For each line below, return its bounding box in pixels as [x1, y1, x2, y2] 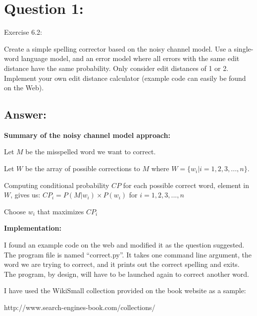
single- [234, 43, 254, 54]
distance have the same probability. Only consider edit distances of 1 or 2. [4, 63, 229, 73]
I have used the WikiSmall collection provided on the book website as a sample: [4, 285, 246, 296]
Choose [4, 206, 26, 216]
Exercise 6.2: [4, 27, 42, 37]
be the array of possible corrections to [25, 163, 140, 174]
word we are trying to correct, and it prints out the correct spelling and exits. [4, 259, 240, 269]
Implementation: [4, 223, 61, 233]
